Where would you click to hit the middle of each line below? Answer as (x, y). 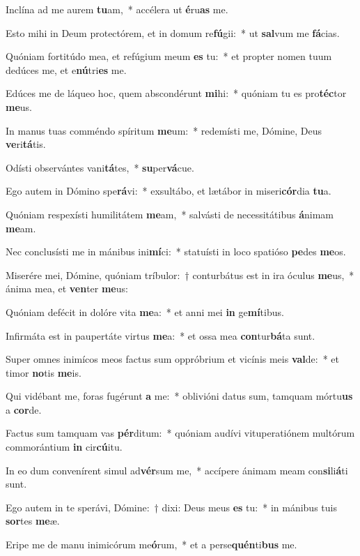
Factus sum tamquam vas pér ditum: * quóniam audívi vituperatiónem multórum (180, 433)
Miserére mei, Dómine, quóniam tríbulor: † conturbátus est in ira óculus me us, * (180, 275)
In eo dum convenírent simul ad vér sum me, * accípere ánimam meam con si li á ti (177, 470)
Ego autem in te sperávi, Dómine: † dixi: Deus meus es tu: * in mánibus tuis (171, 507)
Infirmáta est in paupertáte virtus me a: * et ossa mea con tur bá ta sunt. (161, 335)
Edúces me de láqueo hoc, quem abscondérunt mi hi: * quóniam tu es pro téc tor (176, 93)
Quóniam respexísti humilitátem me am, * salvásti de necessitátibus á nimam (170, 214)
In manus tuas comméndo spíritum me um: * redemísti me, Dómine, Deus (164, 130)
